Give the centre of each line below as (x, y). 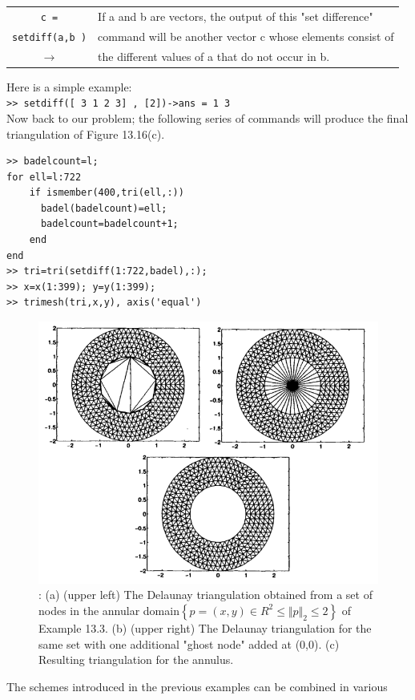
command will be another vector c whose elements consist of (246, 36)
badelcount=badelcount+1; (109, 224)
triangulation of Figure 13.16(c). (86, 134)
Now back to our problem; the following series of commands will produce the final (207, 117)
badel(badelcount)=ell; (104, 208)
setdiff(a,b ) (50, 37)
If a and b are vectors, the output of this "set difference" (236, 16)
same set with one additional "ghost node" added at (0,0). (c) (189, 643)
